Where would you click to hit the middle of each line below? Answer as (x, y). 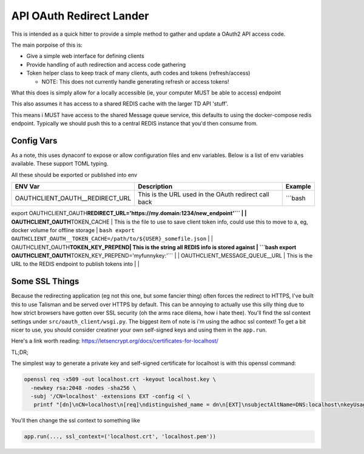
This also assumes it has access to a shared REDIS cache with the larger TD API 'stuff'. (120, 104)
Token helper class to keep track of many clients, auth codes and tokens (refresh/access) (138, 73)
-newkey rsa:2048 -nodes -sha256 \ (83, 388)
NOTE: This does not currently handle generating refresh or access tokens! (136, 81)
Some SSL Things (45, 282)
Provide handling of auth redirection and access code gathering (106, 64)
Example (298, 187)
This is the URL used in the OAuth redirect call (203, 195)
